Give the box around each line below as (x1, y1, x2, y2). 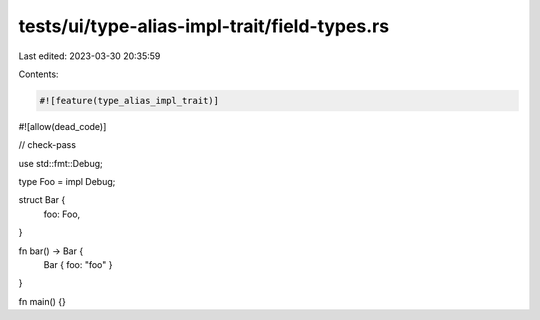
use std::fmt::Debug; (18, 157, 104, 169)
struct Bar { (18, 194, 66, 206)
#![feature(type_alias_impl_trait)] (39, 95, 220, 106)
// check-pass (18, 139, 77, 151)
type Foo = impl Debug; (18, 176, 116, 188)
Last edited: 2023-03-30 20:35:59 (18, 50, 161, 62)
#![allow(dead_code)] (18, 120, 107, 132)
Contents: (18, 68, 59, 80)
